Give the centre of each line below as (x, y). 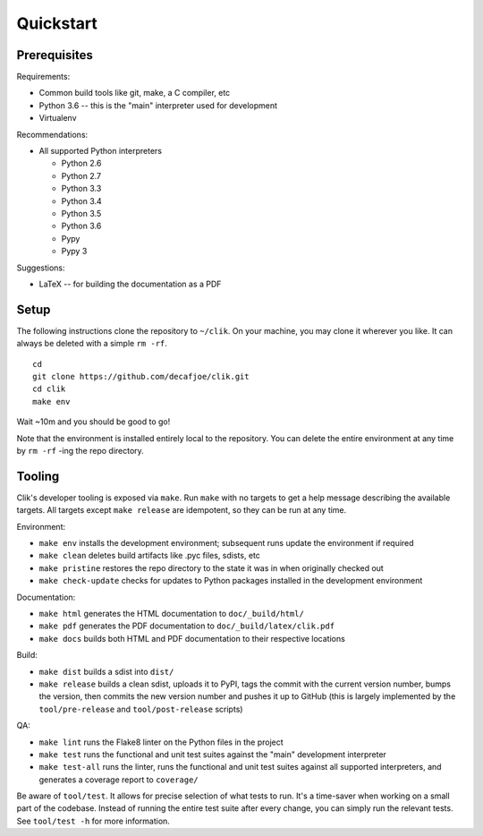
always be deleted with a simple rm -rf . (92, 344)
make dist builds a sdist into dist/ (106, 671)
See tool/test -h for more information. (93, 821)
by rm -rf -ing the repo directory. (80, 450)
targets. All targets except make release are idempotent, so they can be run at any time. (182, 510)
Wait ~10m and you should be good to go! (93, 422)
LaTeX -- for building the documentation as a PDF (130, 284)
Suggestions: (41, 268)
